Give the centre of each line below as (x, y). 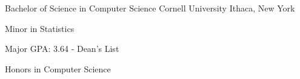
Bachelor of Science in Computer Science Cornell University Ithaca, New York (150, 8)
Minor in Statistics (40, 28)
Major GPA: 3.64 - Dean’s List (62, 49)
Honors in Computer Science (58, 68)
